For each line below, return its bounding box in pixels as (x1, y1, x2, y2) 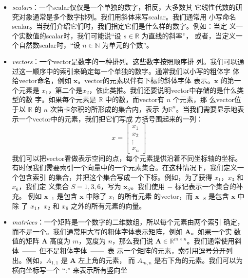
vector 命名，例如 (19, 75, 72, 86)
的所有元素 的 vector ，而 (117, 191, 193, 201)
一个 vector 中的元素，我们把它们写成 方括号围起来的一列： (19, 113, 203, 123)
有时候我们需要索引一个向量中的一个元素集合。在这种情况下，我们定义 (12, 162, 237, 173)
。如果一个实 (191, 226, 232, 236)
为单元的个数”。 (102, 40, 153, 50)
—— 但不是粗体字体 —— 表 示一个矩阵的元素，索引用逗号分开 (22, 245, 226, 255)
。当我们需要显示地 (176, 104, 238, 114)
